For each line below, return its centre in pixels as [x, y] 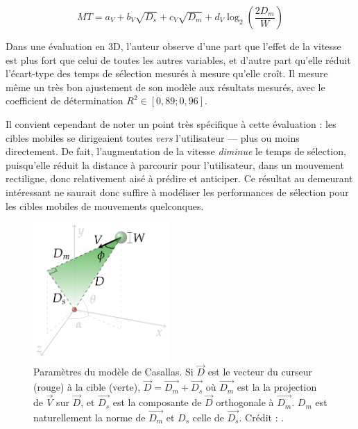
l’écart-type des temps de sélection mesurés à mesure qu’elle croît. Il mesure [167, 73]
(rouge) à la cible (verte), [87, 387]
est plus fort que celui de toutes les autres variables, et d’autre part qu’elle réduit [178, 59]
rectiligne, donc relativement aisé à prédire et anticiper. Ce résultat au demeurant [179, 178]
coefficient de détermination [65, 100]
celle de [208, 417]
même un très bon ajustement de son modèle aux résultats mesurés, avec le [165, 87]
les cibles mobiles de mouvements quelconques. [105, 205]
